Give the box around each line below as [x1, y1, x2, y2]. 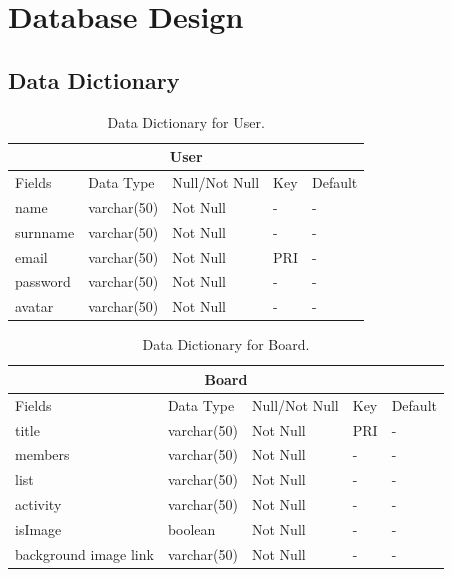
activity [15, 494, 62, 515]
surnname [15, 221, 75, 242]
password [15, 271, 71, 292]
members [15, 444, 70, 465]
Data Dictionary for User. [107, 111, 265, 132]
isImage [15, 518, 62, 539]
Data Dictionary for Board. [142, 334, 310, 355]
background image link [15, 543, 154, 564]
